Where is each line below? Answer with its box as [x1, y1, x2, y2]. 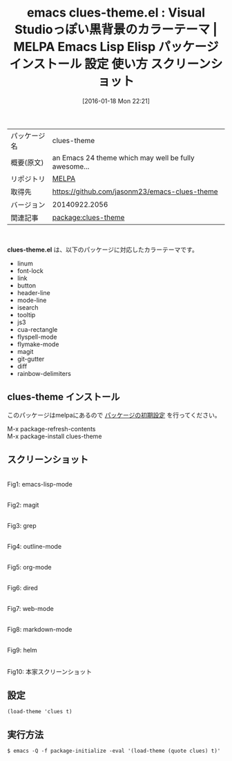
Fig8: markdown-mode [7, 625, 72, 633]
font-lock [17, 266, 43, 274]
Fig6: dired [7, 583, 38, 592]
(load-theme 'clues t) [7, 708, 72, 715]
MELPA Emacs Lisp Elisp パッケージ [13, 39, 219, 55]
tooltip [17, 310, 36, 319]
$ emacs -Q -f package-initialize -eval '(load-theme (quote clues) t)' [7, 748, 221, 755]
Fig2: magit [7, 500, 39, 509]
